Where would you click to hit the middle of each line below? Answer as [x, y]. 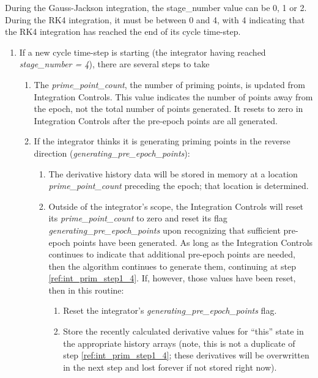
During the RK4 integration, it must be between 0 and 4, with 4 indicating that [155, 19]
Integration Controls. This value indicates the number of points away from [173, 96]
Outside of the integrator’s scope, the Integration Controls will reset [176, 206]
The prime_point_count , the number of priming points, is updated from [169, 84]
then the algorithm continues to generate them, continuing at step [172, 266]
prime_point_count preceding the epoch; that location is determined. [179, 186]
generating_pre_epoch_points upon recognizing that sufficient [165, 230]
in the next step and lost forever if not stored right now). [170, 367]
